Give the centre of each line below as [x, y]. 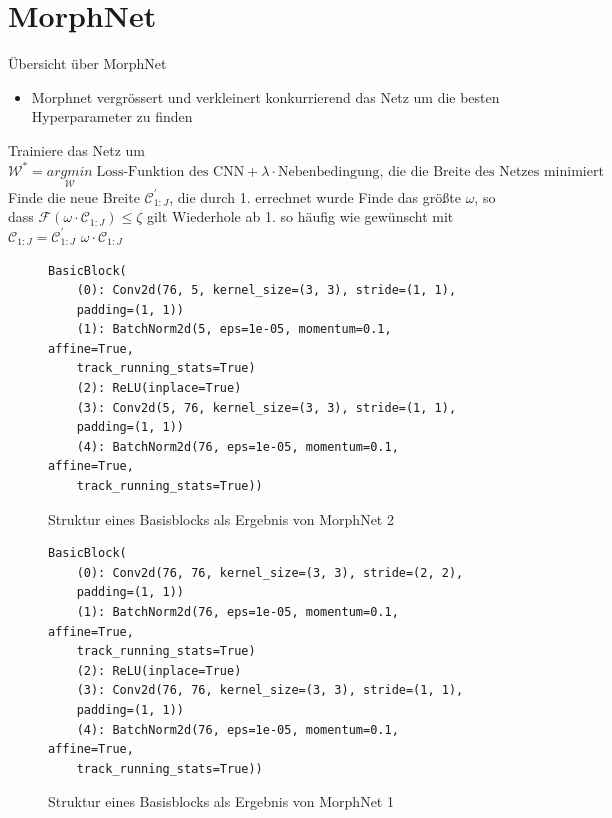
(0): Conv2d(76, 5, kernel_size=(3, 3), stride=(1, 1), [266, 290]
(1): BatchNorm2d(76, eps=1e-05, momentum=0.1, [237, 612]
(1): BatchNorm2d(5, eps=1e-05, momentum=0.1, [234, 329]
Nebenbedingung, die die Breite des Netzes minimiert [441, 171]
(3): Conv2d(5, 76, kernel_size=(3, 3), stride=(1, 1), [266, 407]
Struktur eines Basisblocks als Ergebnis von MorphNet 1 [221, 801]
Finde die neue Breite [74, 196]
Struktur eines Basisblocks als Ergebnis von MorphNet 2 [221, 518]
